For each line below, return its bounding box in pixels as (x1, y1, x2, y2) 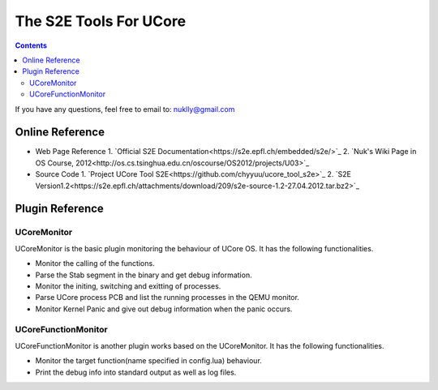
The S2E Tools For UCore (15, 12, 187, 30)
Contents (15, 41, 48, 50)
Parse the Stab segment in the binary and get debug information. (35, 270, 252, 280)
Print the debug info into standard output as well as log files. (35, 367, 237, 377)
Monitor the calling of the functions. (35, 259, 155, 268)
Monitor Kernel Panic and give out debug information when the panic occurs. (35, 304, 293, 314)
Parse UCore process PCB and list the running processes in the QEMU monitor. (35, 293, 300, 302)
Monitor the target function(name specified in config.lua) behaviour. (35, 356, 263, 366)
